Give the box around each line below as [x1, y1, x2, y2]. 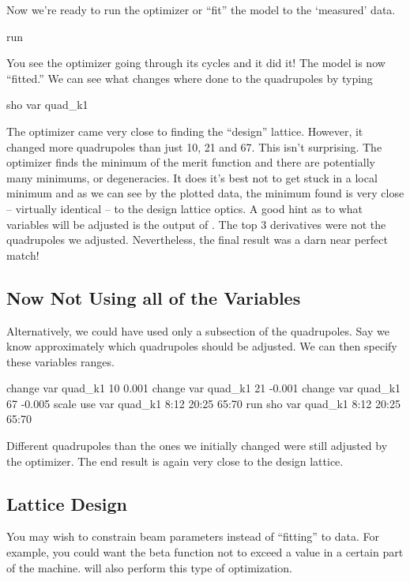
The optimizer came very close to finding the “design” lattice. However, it [6, 122, 363, 139]
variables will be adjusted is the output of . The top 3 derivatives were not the [6, 216, 386, 232]
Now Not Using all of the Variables [6, 285, 301, 309]
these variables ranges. [6, 353, 115, 369]
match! [6, 246, 39, 263]
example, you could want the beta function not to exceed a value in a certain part [6, 544, 404, 560]
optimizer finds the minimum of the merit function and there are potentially [6, 154, 375, 171]
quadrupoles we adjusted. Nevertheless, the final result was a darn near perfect [6, 231, 388, 248]
